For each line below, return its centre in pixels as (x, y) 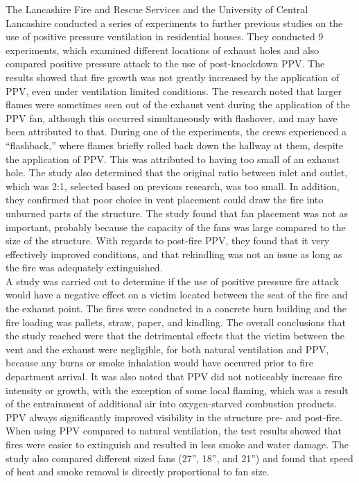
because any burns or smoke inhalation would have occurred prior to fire (159, 363)
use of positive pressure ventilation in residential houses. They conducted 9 (165, 36)
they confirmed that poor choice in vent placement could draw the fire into (165, 200)
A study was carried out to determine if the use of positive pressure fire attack (172, 281)
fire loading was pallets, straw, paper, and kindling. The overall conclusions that (176, 322)
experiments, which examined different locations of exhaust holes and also (163, 50)
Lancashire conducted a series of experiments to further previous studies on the (174, 23)
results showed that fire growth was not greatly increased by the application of (173, 77)
